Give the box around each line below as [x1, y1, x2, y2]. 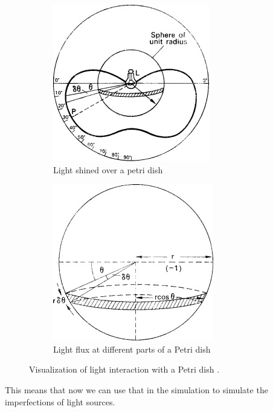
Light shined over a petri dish [53, 163, 163, 176]
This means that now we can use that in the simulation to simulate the [5, 383, 268, 396]
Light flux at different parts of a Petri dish [53, 342, 211, 355]
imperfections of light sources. [5, 395, 115, 408]
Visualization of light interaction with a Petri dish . [29, 363, 220, 376]
